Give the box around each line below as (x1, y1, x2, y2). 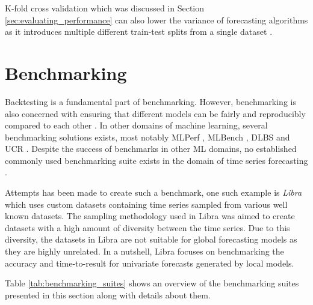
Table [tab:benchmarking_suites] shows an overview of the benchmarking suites (5, 277, 299, 289)
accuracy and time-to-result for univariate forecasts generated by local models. (5, 256, 294, 269)
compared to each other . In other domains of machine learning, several (5, 119, 268, 131)
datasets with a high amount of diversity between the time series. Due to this (5, 221, 290, 234)
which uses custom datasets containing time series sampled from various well (5, 198, 288, 210)
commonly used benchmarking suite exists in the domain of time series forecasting (5, 154, 308, 166)
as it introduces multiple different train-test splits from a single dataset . (5, 25, 273, 38)
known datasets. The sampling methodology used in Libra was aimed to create (5, 210, 295, 222)
